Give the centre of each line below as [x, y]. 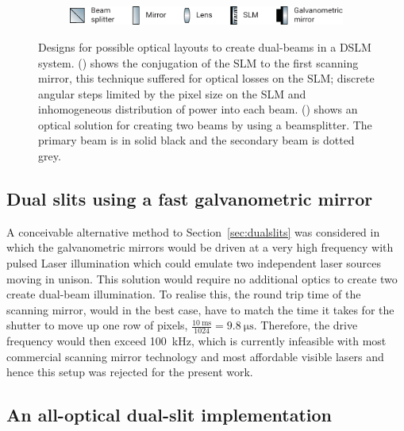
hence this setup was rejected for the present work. [130, 372]
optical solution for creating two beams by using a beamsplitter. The [205, 124]
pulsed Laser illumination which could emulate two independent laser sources [194, 263]
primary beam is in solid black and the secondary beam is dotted [196, 140]
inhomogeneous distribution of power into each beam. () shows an [198, 109]
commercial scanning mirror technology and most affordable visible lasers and [195, 356]
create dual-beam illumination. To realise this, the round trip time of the [184, 294]
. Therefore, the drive [306, 325]
